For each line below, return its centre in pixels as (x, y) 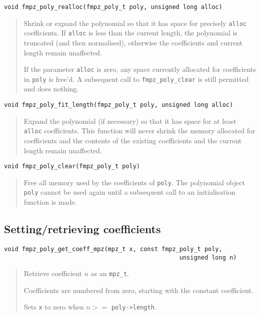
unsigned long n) (208, 257)
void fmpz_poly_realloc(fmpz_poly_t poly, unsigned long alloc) (113, 7)
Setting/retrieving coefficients (82, 229)
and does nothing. (51, 89)
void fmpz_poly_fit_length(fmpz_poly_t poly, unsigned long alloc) (119, 105)
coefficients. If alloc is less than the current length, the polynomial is (130, 33)
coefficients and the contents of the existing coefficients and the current (133, 140)
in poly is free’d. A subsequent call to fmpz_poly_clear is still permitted (136, 79)
